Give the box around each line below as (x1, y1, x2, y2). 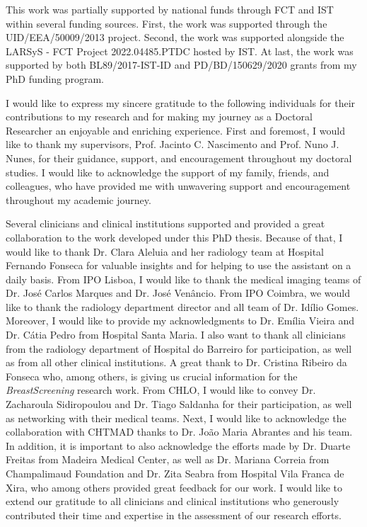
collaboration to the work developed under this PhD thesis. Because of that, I (6, 229, 343, 244)
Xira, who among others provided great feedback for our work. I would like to (6, 480, 342, 494)
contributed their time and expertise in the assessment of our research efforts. (6, 507, 342, 522)
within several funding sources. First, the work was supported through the (6, 16, 327, 30)
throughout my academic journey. (6, 192, 151, 207)
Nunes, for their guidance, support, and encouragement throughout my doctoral (6, 150, 352, 165)
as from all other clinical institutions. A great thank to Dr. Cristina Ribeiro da (6, 355, 347, 370)
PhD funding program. (6, 71, 104, 86)
